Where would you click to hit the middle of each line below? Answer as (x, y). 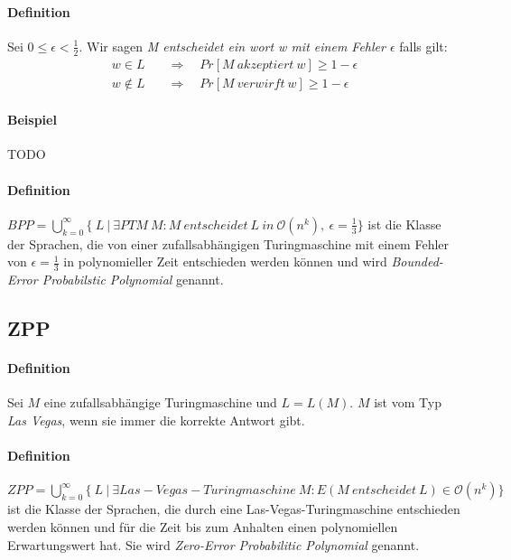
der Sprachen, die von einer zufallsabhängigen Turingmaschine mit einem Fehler (228, 243)
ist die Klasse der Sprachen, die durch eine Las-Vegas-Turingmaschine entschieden (234, 509)
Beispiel (32, 120)
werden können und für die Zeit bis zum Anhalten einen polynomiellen (203, 527)
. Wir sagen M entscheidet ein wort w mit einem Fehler (232, 46)
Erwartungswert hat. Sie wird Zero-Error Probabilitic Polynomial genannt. (214, 544)
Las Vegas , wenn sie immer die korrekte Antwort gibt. (156, 420)
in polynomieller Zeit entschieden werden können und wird (225, 261)
